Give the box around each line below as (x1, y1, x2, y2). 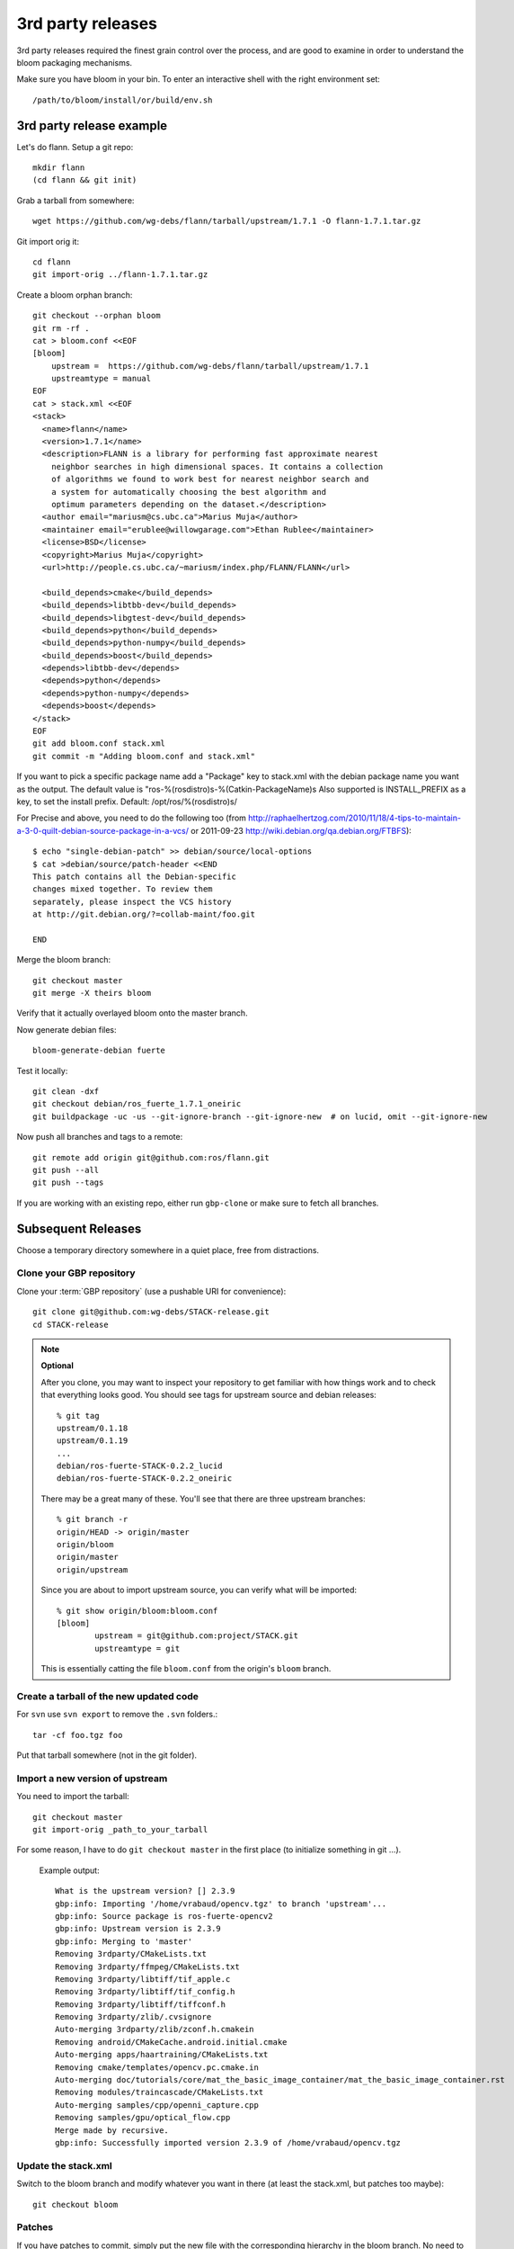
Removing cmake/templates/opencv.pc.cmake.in (55, 2062, 260, 2073)
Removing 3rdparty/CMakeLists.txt (55, 1949, 207, 1959)
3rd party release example (16, 118, 168, 133)
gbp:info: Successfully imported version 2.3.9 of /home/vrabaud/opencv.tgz (55, 2137, 402, 2147)
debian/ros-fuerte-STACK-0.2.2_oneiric (57, 1474, 233, 1483)
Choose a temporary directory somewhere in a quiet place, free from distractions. (16, 1244, 319, 1255)
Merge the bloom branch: (16, 954, 111, 965)
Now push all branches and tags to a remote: (16, 1132, 183, 1142)
